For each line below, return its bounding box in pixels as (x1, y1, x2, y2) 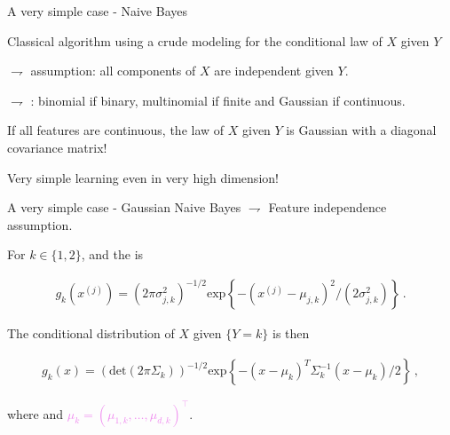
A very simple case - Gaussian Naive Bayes (7, 198, 241, 217)
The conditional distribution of (7, 324, 175, 343)
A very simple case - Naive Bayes (7, 2, 187, 20)
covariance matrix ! (7, 138, 107, 156)
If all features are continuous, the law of (7, 121, 225, 139)
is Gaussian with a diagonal (286, 121, 437, 139)
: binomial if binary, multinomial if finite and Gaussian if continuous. (30, 91, 406, 109)
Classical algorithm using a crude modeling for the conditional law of (7, 31, 383, 50)
